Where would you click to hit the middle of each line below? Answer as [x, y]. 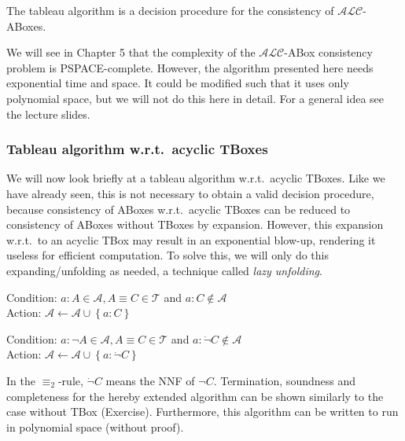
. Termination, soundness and [285, 380]
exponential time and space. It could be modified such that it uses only [178, 83]
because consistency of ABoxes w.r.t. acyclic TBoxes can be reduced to [179, 209]
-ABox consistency [328, 52]
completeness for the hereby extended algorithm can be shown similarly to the [195, 396]
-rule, [70, 380]
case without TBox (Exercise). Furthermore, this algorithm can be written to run [202, 412]
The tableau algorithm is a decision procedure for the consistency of [170, 10]
